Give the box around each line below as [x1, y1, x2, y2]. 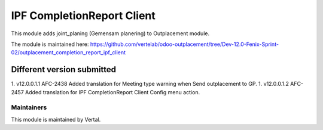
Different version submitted [11, 64, 117, 75]
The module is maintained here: [11, 41, 89, 48]
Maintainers [11, 103, 47, 112]
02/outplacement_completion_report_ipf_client [11, 49, 126, 56]
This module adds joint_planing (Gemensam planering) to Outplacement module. [11, 30, 209, 37]
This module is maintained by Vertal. [11, 116, 101, 123]
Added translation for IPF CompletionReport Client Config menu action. [25, 88, 200, 95]
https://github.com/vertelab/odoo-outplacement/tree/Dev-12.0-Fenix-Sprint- [90, 41, 279, 48]
